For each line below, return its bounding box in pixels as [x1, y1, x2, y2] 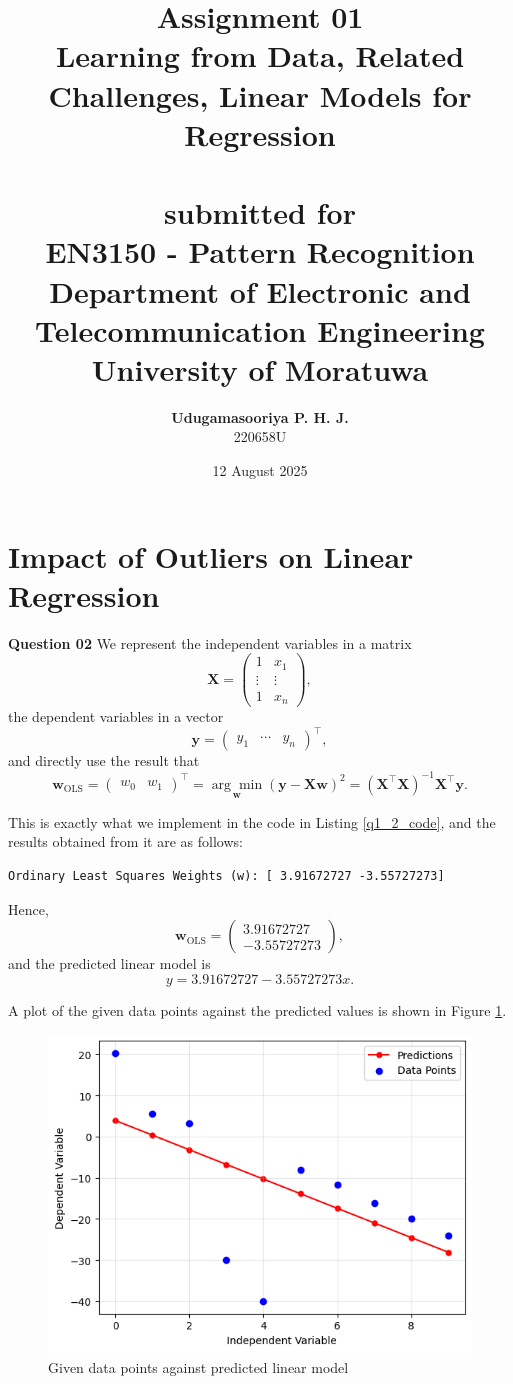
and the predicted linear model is [8, 953, 211, 974]
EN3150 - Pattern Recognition [45, 231, 475, 272]
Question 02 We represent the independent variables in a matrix [8, 632, 412, 653]
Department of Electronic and [49, 270, 471, 311]
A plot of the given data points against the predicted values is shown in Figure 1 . [8, 999, 507, 1020]
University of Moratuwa [91, 348, 429, 389]
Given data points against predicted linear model [48, 1357, 349, 1378]
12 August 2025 [212, 460, 308, 480]
